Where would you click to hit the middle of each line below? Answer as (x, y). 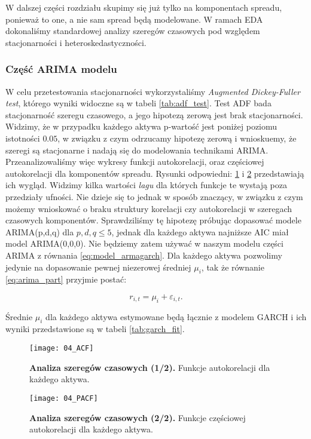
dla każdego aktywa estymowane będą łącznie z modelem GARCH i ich (176, 316)
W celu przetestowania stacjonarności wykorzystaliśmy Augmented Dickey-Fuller (153, 91)
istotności (23, 138)
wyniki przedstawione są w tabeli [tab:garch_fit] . (95, 329)
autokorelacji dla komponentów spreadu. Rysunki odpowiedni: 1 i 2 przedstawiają (155, 173)
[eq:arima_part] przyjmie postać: (66, 279)
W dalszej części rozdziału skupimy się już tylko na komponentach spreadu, (144, 7)
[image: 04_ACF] (62, 349)
